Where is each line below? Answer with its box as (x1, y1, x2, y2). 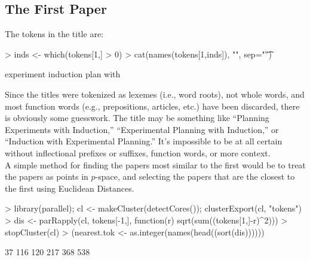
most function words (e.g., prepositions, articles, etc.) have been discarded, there (5, 99, 300, 112)
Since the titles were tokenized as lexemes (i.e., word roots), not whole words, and (5, 87, 305, 100)
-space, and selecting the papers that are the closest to (95, 170, 295, 183)
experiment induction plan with (5, 68, 121, 80)
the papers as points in (5, 170, 88, 183)
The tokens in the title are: (5, 28, 103, 40)
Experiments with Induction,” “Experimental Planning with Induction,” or (5, 123, 279, 135)
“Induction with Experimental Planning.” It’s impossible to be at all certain (5, 135, 283, 147)
